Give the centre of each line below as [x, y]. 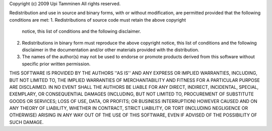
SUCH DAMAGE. [26, 122]
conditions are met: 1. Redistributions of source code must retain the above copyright [98, 20]
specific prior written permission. [56, 64]
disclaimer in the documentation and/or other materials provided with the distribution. [111, 50]
